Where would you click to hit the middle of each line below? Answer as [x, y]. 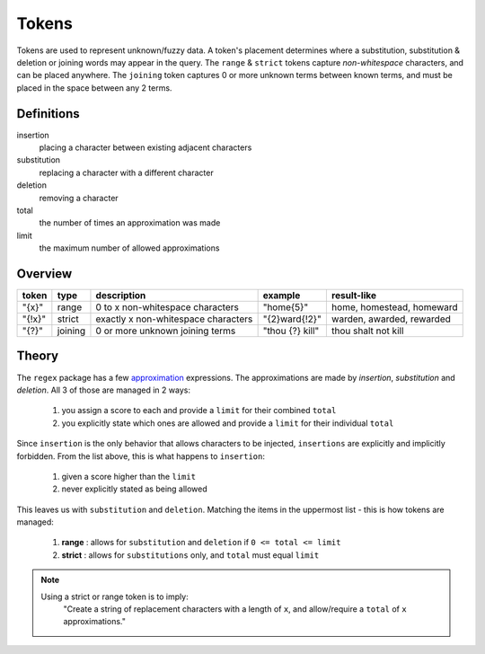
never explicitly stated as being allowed [135, 489]
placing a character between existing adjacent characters [145, 147]
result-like [354, 296]
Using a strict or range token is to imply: [115, 597]
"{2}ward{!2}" [292, 319]
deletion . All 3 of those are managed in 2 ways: [103, 390]
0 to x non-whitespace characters [168, 307]
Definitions [48, 114]
